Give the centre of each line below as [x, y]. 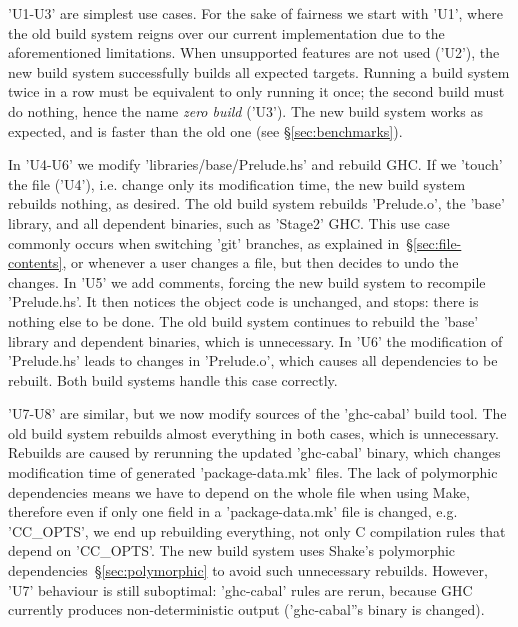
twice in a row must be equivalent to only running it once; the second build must [256, 91]
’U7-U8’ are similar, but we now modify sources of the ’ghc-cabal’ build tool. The [257, 413]
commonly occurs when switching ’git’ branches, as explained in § [210, 242]
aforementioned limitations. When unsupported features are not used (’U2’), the [254, 52]
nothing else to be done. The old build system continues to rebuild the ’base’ [243, 320]
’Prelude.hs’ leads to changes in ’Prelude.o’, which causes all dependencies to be [253, 360]
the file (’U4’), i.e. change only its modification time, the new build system [237, 183]
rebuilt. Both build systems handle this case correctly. [173, 379]
